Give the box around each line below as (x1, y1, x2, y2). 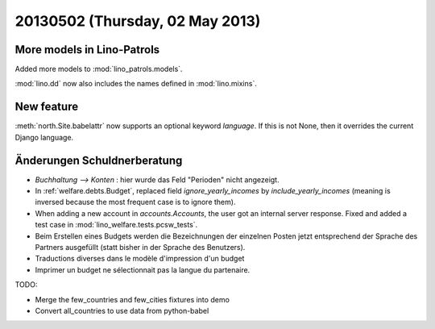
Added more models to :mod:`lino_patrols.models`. (14, 65, 183, 74)
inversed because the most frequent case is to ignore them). (35, 198, 236, 207)
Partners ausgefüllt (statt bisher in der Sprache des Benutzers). (35, 243, 246, 252)
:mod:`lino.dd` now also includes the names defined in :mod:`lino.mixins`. (14, 79, 257, 89)
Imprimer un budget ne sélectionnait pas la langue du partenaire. (35, 264, 251, 274)
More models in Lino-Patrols (14, 43, 160, 56)
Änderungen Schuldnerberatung (14, 153, 183, 167)
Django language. (14, 132, 74, 142)
